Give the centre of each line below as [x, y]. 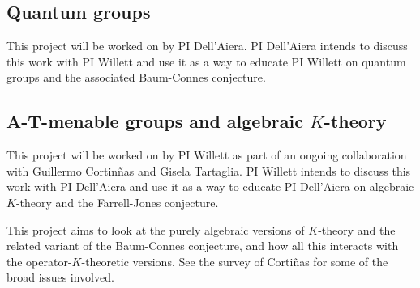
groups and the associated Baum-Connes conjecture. [136, 77]
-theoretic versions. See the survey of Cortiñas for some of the [235, 261]
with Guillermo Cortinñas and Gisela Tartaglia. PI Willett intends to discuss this [209, 170]
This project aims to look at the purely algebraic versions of [156, 229]
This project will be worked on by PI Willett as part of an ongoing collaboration [207, 155]
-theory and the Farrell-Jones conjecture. [117, 202]
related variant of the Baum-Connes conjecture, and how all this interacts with [203, 246]
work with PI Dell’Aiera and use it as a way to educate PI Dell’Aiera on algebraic [210, 186]
